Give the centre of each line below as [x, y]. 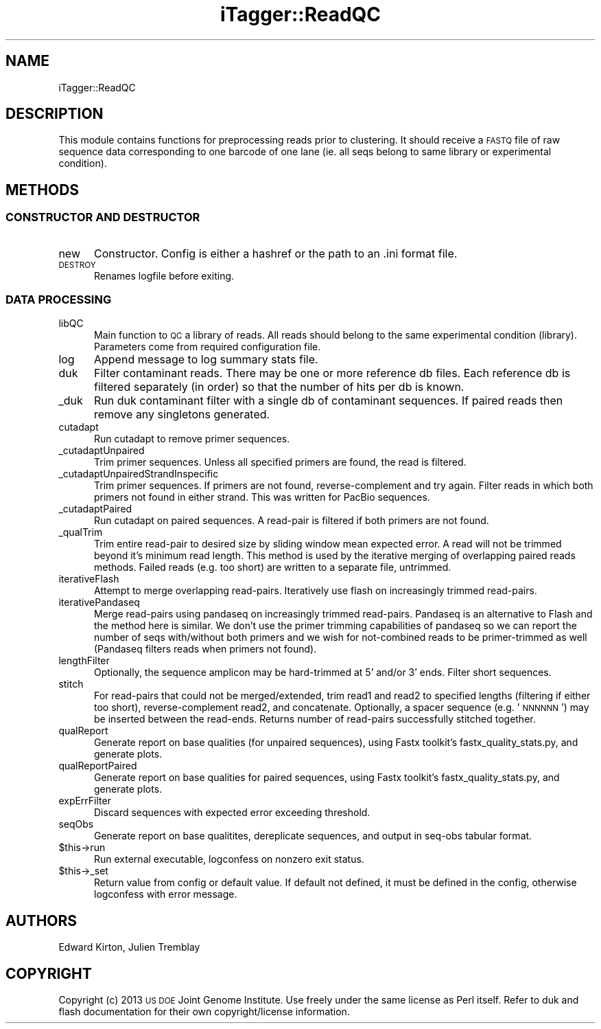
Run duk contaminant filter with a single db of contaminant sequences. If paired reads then [328, 401]
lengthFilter [84, 661]
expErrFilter [85, 801]
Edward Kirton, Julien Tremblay [129, 947]
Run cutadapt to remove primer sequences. [192, 439]
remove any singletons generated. [182, 415]
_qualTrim [81, 532]
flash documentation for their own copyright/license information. [204, 1012]
